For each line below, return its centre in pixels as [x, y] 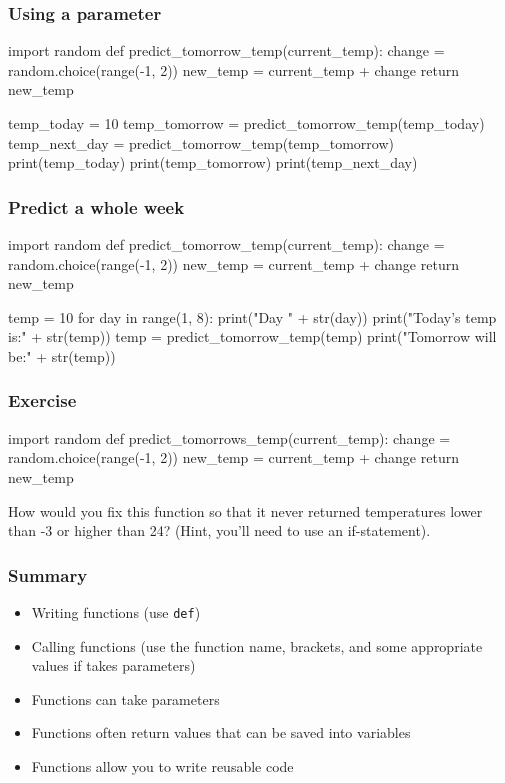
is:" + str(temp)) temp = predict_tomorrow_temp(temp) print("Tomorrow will [252, 336]
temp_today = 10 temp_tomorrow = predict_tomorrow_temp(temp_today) [246, 123]
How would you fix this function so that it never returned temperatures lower [245, 510]
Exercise [42, 400]
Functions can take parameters [125, 698]
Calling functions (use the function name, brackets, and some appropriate [257, 645]
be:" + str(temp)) [62, 355]
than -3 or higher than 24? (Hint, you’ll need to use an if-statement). [219, 530]
